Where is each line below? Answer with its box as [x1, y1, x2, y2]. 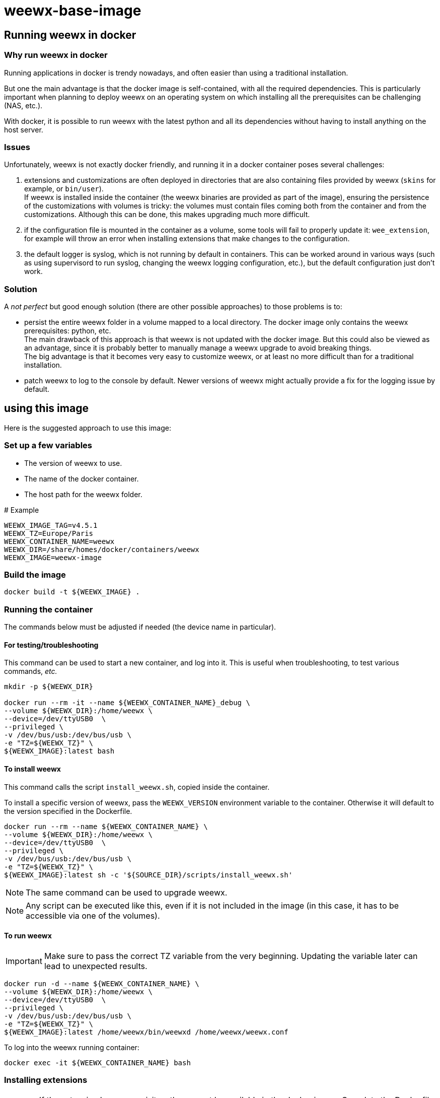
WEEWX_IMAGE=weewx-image [4, 553, 102, 562]
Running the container [4, 604, 93, 614]
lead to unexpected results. [44, 960, 148, 971]
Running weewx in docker [4, 28, 136, 41]
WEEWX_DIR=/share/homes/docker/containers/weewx [4, 545, 199, 554]
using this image [4, 402, 89, 415]
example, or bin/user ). [24, 184, 104, 193]
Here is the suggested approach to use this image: [4, 423, 171, 432]
